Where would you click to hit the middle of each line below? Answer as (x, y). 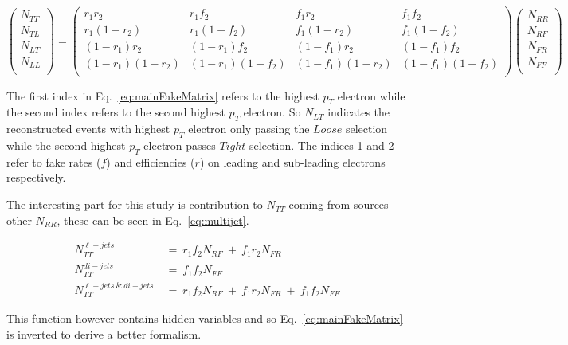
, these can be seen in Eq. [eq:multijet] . (153, 220)
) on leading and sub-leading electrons (292, 161)
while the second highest (66, 145)
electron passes (180, 145)
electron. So (272, 112)
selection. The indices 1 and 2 (322, 145)
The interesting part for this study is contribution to (135, 204)
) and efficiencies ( (151, 161)
